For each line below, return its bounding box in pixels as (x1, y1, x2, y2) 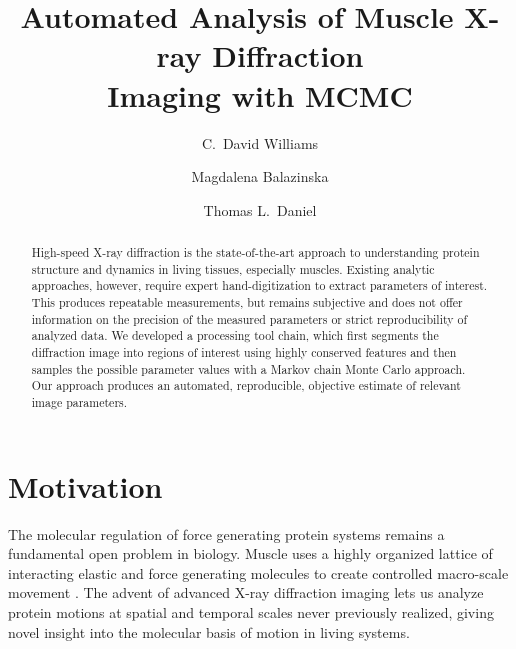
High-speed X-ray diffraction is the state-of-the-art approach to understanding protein (31, 244, 480, 261)
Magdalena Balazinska (191, 166, 329, 187)
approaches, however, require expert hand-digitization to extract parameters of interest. (31, 277, 488, 294)
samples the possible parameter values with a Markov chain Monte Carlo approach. (31, 360, 466, 377)
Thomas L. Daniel (203, 199, 317, 220)
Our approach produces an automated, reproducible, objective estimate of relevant (31, 377, 461, 394)
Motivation (8, 465, 163, 506)
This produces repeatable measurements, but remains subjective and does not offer (31, 294, 463, 311)
